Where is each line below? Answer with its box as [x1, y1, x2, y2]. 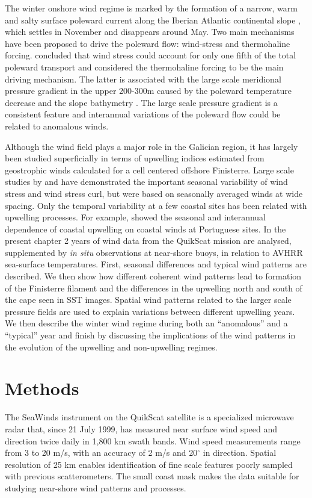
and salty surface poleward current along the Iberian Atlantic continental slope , [5, 13, 301, 26]
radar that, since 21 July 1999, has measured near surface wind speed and [5, 422, 278, 435]
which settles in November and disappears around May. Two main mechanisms [5, 25, 295, 38]
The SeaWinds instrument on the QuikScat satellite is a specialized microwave [5, 411, 294, 423]
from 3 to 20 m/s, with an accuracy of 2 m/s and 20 [5, 446, 198, 459]
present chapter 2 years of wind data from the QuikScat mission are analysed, [5, 234, 292, 247]
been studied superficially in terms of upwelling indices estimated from [5, 152, 265, 164]
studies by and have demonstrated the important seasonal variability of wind [5, 175, 288, 188]
